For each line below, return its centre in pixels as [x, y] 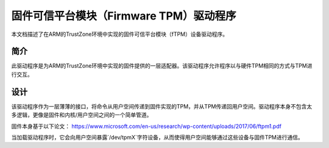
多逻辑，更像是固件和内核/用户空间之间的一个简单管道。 [82, 115]
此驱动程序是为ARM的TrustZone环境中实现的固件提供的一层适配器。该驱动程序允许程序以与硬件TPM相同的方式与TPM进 [162, 66]
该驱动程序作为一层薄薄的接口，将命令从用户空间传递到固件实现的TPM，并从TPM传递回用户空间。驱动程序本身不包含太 [162, 106]
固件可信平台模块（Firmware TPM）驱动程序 [124, 16]
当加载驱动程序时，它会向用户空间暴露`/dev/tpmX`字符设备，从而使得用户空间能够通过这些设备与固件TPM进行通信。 [157, 137]
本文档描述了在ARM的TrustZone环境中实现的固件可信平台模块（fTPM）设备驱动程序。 [120, 34]
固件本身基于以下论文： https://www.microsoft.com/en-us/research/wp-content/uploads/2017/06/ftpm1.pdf [146, 126]
